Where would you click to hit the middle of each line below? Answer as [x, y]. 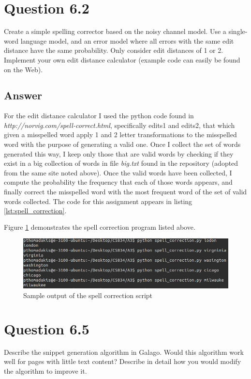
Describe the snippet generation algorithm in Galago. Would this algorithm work [124, 352]
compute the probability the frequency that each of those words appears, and [118, 182]
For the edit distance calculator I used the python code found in [99, 116]
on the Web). [23, 69]
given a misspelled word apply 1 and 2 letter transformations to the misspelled [120, 134]
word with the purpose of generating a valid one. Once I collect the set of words [122, 144]
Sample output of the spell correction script [88, 295]
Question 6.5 [47, 328]
